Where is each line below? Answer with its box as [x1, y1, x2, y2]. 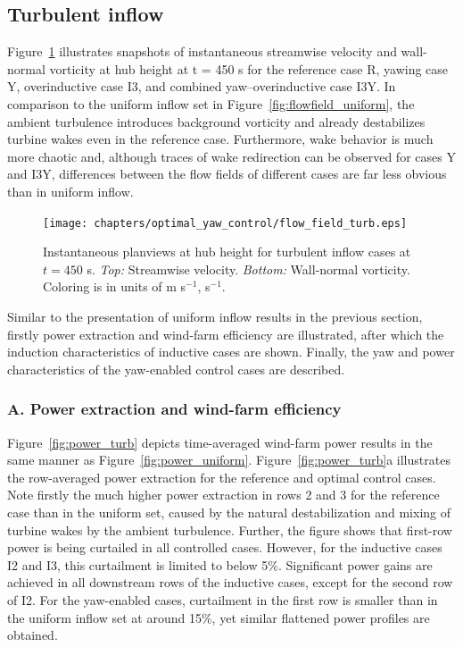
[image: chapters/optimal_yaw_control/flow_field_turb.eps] [43, 216, 408, 230]
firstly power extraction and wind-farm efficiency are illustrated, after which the [7, 324, 444, 343]
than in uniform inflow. [7, 181, 134, 200]
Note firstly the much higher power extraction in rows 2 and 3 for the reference [7, 485, 440, 504]
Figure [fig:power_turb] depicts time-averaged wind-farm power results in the [7, 433, 433, 451]
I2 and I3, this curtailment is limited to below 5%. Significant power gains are [7, 555, 433, 574]
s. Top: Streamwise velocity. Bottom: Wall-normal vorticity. [87, 259, 410, 278]
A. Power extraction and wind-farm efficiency [7, 398, 342, 420]
